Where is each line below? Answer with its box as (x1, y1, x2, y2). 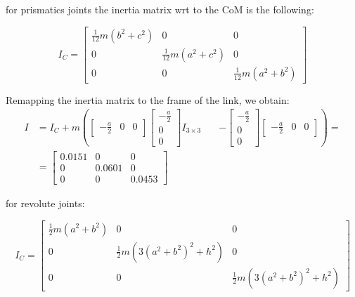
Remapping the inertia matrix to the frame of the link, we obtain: (6, 92, 290, 107)
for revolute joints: (6, 195, 85, 210)
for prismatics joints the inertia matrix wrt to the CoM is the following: (6, 2, 314, 16)
